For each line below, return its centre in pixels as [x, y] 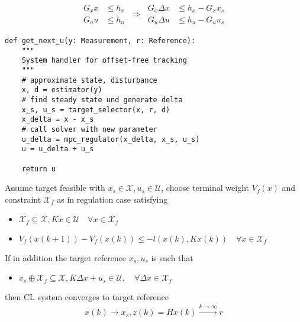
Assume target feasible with [55, 188]
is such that [172, 257]
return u [38, 169]
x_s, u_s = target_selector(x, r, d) [96, 110]
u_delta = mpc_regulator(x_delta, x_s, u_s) [111, 139]
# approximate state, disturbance [89, 80]
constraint [23, 199]
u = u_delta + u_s [58, 149]
